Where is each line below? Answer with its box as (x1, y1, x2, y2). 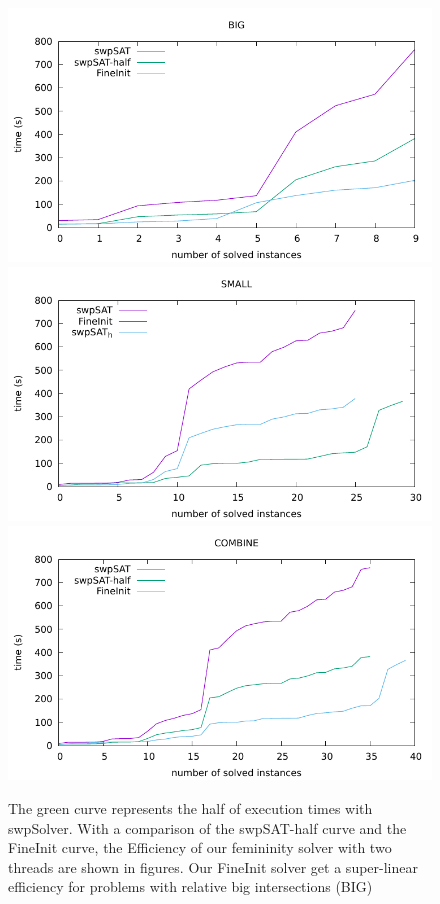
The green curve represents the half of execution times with (8, 797, 373, 818)
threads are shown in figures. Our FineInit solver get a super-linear (8, 856, 418, 877)
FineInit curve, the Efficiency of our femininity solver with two (8, 837, 392, 858)
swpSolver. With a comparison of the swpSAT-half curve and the (8, 817, 407, 838)
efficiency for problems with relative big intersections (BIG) (8, 876, 373, 897)
